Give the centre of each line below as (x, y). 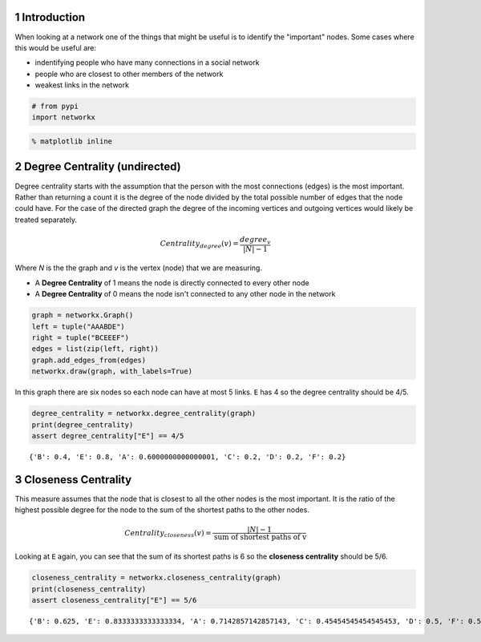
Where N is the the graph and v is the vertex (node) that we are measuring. (138, 268)
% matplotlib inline (72, 141)
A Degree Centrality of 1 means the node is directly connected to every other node (172, 283)
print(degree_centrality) (83, 424)
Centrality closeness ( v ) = (168, 534)
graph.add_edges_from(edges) (89, 360)
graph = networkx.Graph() (83, 315)
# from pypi (55, 107)
